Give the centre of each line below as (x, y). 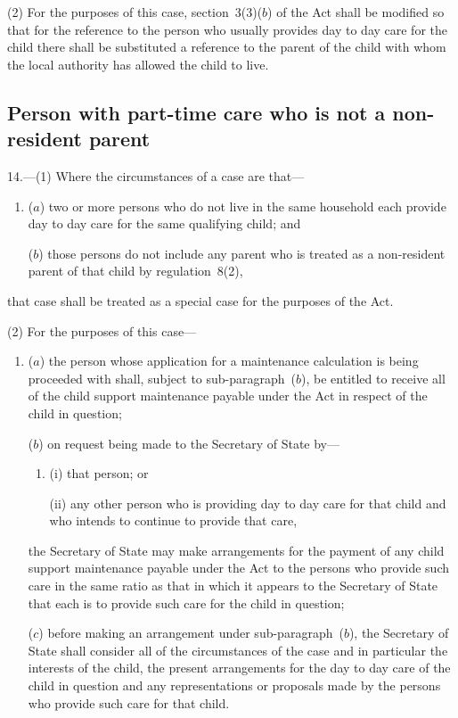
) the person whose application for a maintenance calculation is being (229, 361)
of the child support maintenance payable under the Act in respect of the (228, 396)
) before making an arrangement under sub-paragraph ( (191, 633)
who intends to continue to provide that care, (173, 520)
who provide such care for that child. (129, 702)
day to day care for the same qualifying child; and (164, 223)
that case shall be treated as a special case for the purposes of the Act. (200, 300)
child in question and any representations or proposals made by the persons (234, 685)
